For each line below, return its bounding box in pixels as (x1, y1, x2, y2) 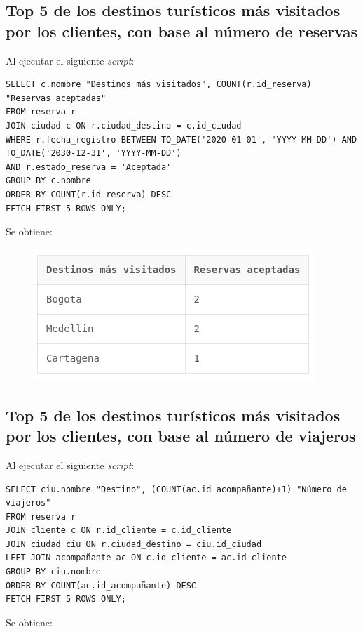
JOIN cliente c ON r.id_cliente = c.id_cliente (6, 525, 232, 536)
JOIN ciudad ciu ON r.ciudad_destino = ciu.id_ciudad (6, 539, 262, 549)
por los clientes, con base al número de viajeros (6, 425, 356, 447)
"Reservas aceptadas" (6, 93, 107, 103)
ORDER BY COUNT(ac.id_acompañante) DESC (6, 580, 197, 591)
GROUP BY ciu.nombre (6, 567, 102, 577)
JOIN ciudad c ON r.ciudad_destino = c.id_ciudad (6, 120, 242, 131)
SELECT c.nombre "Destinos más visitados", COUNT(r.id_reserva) (6, 79, 312, 90)
